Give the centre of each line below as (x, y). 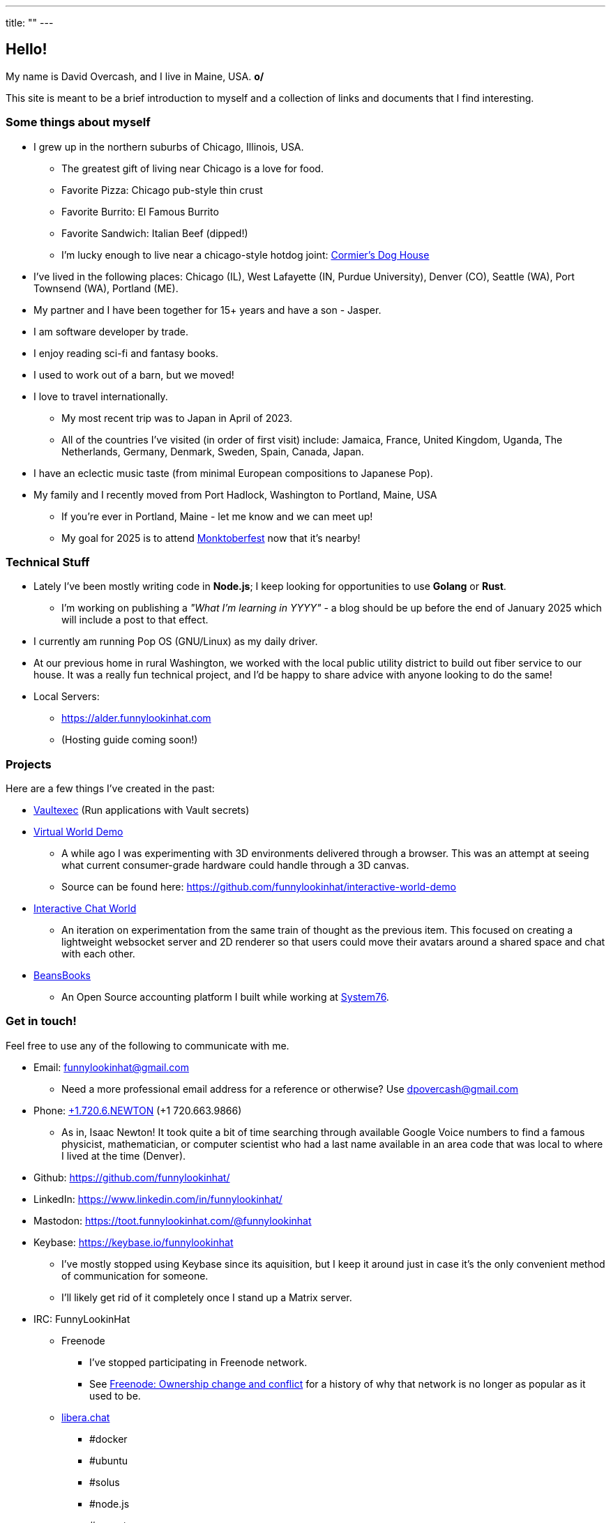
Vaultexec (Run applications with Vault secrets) (142, 810)
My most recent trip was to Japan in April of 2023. (177, 418)
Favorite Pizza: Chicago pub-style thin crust (162, 190)
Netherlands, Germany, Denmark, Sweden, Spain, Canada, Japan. (213, 451)
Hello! (27, 50)
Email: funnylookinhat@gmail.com (111, 1067)
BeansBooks (62, 976)
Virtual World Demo (78, 832)
